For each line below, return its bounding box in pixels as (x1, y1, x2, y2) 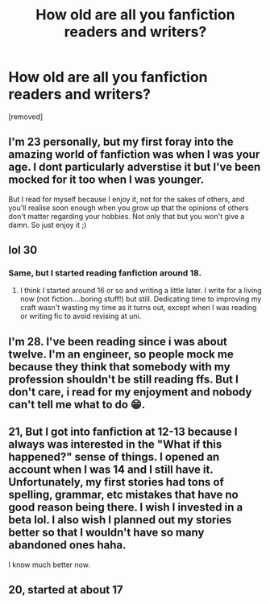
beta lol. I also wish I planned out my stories (8, 513, 232, 527)
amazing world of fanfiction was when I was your (8, 147, 260, 162)
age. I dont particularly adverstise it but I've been (8, 160, 261, 174)
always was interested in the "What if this (8, 437, 222, 452)
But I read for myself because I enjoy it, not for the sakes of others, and (8, 194, 245, 204)
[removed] (8, 111, 44, 122)
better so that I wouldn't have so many (8, 526, 205, 540)
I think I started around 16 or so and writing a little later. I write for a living (19, 286, 262, 296)
